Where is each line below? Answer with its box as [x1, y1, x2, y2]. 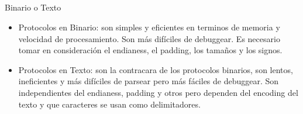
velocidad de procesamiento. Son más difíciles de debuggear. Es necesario [18, 32, 280, 44]
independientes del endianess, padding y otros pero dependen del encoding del [18, 86, 298, 98]
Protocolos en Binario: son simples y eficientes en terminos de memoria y [18, 20, 280, 33]
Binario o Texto [5, 1, 61, 13]
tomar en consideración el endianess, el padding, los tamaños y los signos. [18, 44, 283, 56]
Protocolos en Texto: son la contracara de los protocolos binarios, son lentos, [18, 63, 293, 75]
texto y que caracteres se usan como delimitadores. [18, 98, 201, 110]
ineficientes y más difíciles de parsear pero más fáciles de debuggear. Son [18, 75, 279, 87]
